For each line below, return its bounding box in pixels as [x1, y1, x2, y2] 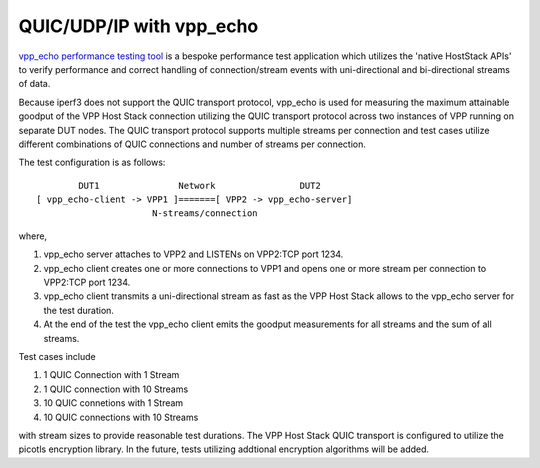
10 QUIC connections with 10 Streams [43, 411, 199, 423]
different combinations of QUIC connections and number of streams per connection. [18, 138, 367, 150]
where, [18, 230, 48, 242]
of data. [18, 78, 51, 90]
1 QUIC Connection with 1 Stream [43, 369, 180, 381]
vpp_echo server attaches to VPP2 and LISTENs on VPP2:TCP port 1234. [43, 248, 344, 260]
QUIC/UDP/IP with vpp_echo [18, 15, 259, 37]
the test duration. [43, 304, 115, 316]
